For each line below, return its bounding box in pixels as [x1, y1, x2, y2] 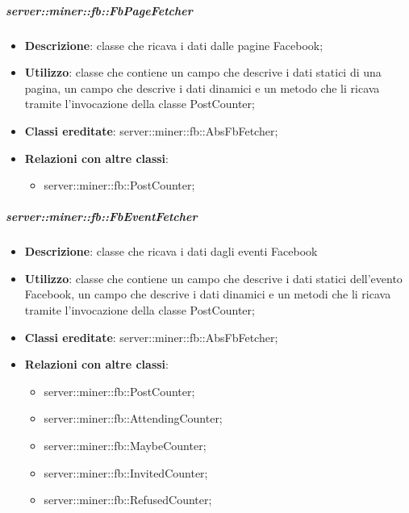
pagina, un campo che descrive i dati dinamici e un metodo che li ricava [24, 79, 380, 96]
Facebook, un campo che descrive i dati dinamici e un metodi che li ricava [24, 286, 391, 302]
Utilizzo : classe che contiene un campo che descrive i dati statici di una [24, 64, 382, 81]
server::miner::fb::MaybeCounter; [44, 437, 207, 454]
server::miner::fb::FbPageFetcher [6, 2, 193, 19]
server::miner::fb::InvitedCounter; [44, 464, 208, 481]
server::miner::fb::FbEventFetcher [6, 208, 198, 225]
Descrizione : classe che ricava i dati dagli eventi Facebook [24, 243, 318, 260]
